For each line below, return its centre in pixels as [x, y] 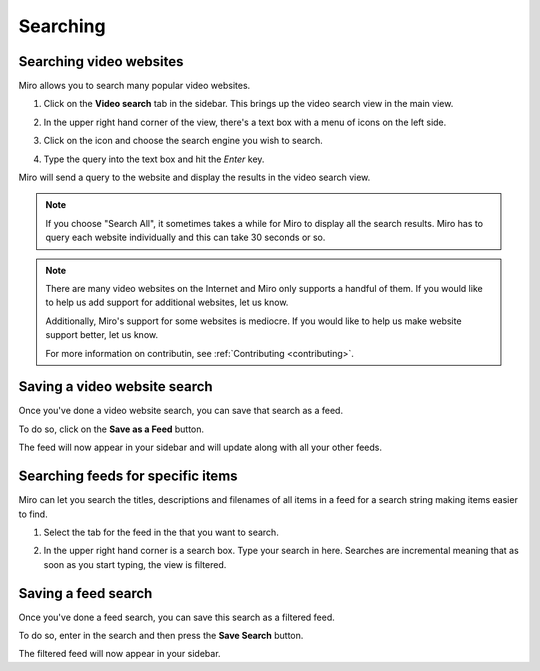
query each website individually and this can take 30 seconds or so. [185, 237]
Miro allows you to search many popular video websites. [134, 86]
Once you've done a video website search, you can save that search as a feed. [181, 411]
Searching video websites [101, 61]
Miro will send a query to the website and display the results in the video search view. [194, 177]
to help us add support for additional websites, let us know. [167, 302]
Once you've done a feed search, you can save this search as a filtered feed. [176, 617]
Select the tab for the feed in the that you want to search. [161, 532]
